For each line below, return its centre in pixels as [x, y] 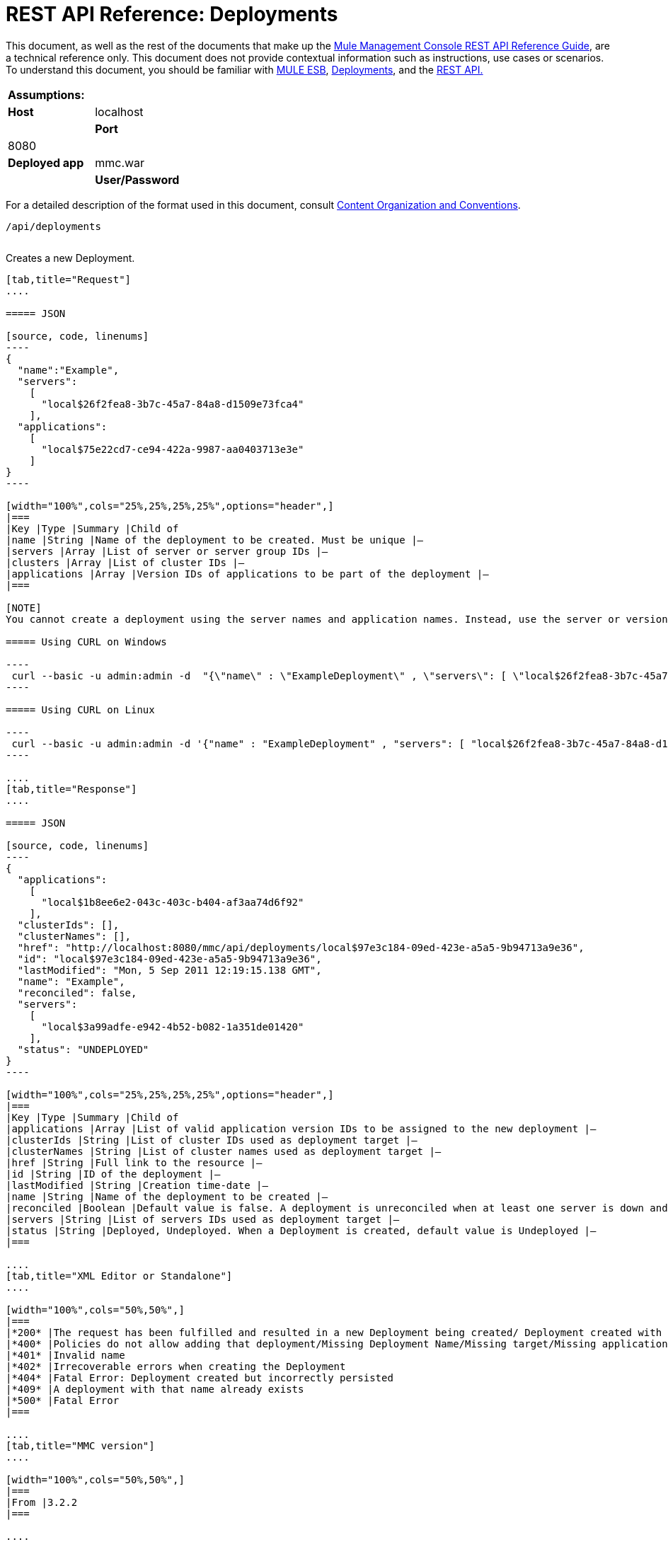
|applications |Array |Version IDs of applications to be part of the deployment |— [247, 574]
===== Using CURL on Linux [80, 709]
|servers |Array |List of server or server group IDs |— [167, 551]
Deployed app [46, 162]
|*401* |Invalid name [65, 1355]
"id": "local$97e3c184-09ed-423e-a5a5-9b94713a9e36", [169, 959]
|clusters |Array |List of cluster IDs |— [125, 562]
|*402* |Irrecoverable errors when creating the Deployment [176, 1366]
